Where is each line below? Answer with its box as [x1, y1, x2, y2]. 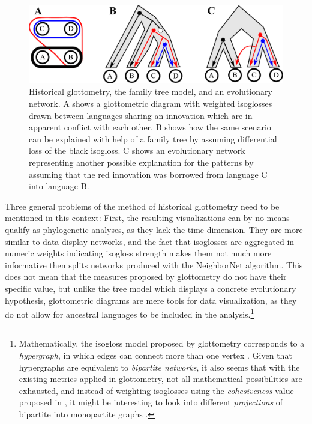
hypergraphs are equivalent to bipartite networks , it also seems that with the [19, 360, 300, 373]
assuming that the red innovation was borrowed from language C [29, 168, 268, 180]
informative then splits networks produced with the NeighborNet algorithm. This [5, 258, 303, 271]
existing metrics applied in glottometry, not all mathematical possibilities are [19, 372, 302, 385]
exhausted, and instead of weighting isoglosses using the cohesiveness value [19, 384, 294, 396]
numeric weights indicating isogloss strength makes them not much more [5, 247, 272, 259]
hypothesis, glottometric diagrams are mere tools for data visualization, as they [5, 294, 297, 306]
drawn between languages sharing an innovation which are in [29, 109, 253, 121]
